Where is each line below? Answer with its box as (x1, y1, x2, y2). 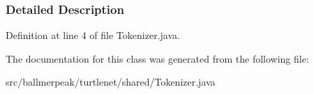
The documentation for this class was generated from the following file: (6, 51, 309, 65)
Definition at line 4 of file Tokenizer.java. (6, 28, 180, 42)
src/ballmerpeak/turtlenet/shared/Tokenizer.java (6, 75, 216, 89)
